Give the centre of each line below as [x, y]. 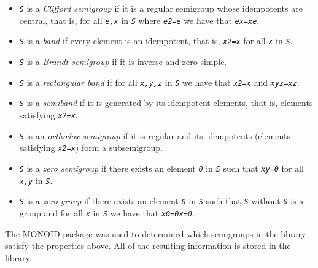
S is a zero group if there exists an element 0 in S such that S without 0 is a [161, 201]
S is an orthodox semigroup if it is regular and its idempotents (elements [155, 135]
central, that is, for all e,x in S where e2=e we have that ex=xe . [139, 20]
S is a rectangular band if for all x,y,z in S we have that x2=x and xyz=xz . [159, 82]
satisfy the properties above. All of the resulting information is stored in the [148, 246]
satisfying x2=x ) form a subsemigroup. [91, 147]
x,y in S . [36, 180]
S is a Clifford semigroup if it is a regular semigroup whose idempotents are [161, 8]
